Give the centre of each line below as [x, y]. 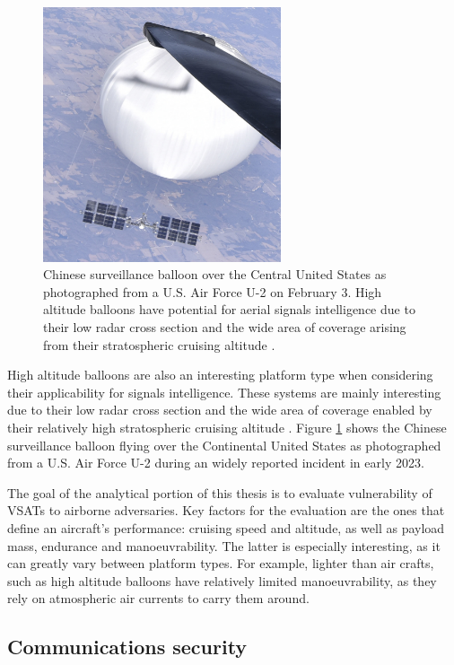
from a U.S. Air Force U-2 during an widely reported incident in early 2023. [216, 463]
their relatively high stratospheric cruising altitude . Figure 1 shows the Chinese [227, 428]
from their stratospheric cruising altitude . [159, 344]
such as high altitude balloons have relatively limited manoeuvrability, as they [222, 580]
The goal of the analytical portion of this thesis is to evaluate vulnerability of [220, 492]
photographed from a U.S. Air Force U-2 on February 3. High [213, 291]
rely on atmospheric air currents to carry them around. [158, 598]
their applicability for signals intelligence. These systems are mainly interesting [224, 392]
